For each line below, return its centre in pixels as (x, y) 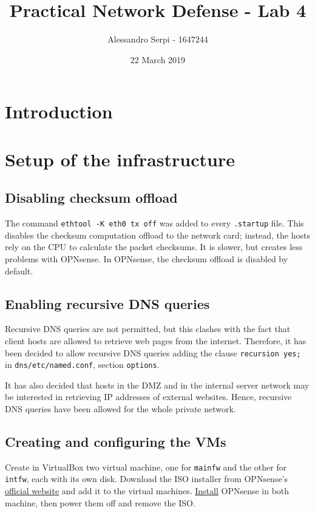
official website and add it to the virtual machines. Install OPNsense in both (147, 491)
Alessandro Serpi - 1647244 (158, 39)
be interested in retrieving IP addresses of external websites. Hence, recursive (148, 397)
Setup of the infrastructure (120, 159)
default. (19, 270)
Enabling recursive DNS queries (107, 303)
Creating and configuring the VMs (116, 441)
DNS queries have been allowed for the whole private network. (120, 409)
